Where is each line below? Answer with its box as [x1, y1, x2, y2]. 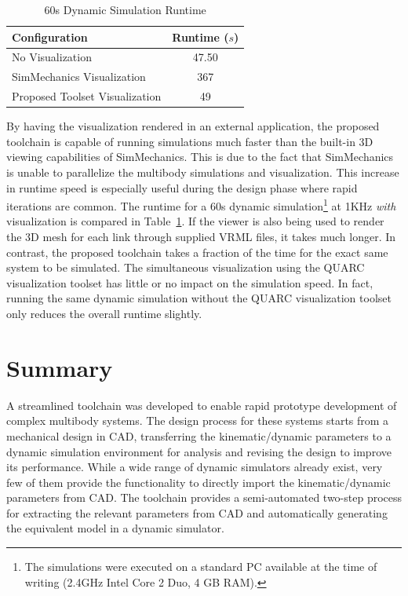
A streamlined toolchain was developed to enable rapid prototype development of [6, 397, 397, 413]
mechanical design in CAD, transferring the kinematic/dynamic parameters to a [6, 427, 392, 444]
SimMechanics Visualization [12, 68, 146, 85]
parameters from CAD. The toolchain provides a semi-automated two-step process [6, 489, 403, 506]
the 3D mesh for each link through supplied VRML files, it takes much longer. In [6, 229, 396, 245]
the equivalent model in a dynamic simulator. [6, 520, 224, 536]
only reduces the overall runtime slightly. [6, 305, 202, 321]
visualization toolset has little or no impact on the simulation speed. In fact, [6, 274, 373, 291]
